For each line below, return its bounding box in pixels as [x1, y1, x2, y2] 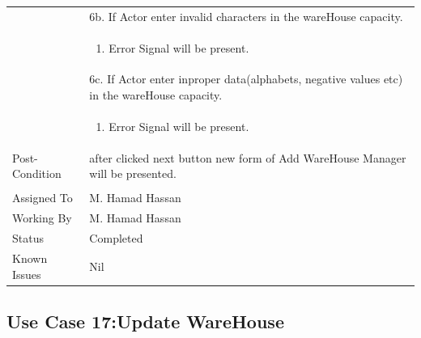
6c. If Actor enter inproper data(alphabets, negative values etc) [89, 70, 403, 87]
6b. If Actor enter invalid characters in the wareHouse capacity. [89, 7, 403, 24]
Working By [12, 209, 72, 226]
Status [12, 230, 44, 247]
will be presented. [89, 165, 176, 182]
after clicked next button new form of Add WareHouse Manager [89, 149, 406, 166]
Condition [12, 165, 62, 182]
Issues [12, 265, 41, 282]
